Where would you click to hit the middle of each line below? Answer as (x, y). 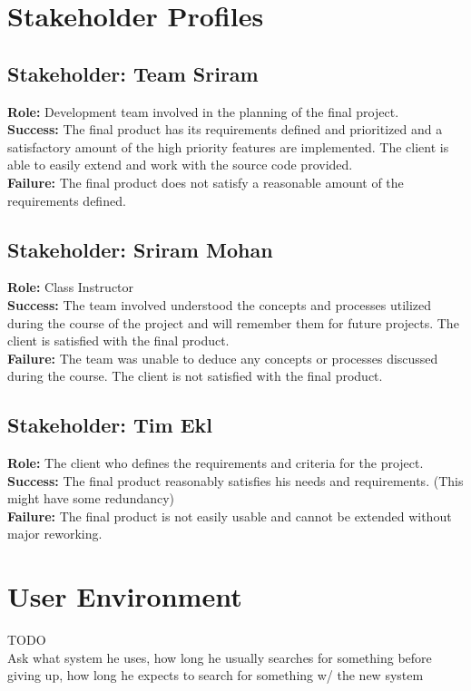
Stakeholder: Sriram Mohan (140, 249)
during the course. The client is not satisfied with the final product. (195, 376)
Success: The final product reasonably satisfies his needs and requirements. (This (235, 480)
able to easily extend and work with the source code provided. (180, 165)
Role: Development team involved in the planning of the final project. (203, 111)
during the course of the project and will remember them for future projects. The (233, 322)
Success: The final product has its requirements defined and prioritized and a (225, 129)
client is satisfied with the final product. (118, 341)
